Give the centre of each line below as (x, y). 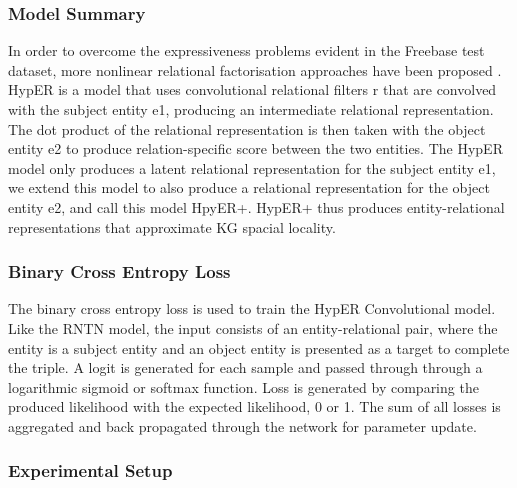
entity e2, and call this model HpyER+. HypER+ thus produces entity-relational (256, 206)
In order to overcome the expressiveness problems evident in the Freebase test (246, 50)
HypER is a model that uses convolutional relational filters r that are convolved (252, 89)
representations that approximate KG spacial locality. (172, 226)
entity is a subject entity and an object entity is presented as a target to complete (259, 347)
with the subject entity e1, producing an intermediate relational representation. (251, 109)
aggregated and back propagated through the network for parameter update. (242, 425)
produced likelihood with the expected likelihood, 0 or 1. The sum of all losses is (254, 406)
